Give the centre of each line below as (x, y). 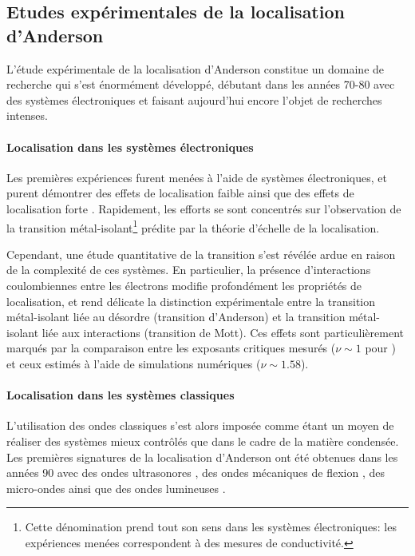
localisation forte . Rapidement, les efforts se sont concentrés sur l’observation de (204, 208)
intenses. (27, 115)
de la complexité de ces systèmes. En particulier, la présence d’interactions (189, 270)
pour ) (380, 348)
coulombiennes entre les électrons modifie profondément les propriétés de (184, 285)
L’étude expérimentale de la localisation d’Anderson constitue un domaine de (196, 68)
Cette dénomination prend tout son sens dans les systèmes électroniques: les (211, 527)
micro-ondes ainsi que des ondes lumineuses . (116, 488)
